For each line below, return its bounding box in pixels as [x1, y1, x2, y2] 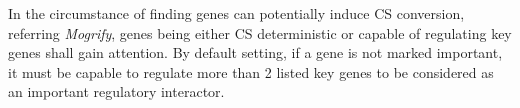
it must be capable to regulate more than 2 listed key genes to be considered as [8, 61, 494, 82]
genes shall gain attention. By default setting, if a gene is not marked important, [8, 42, 503, 63]
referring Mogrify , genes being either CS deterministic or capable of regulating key [8, 22, 512, 43]
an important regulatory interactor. [8, 81, 225, 102]
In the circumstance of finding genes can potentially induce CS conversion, [8, 3, 465, 23]
